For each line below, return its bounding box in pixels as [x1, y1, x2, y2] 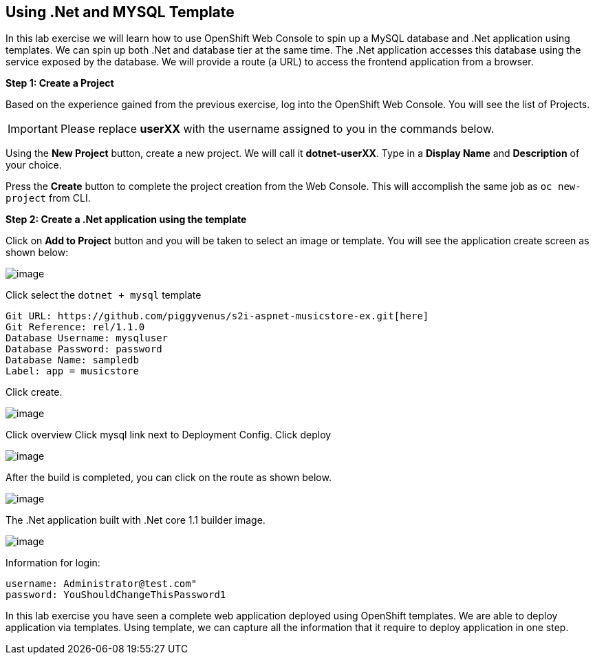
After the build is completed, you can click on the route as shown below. [6, 471, 332, 484]
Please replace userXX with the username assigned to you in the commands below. [60, 122, 495, 136]
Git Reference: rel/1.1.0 [6, 321, 145, 333]
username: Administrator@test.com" [6, 578, 197, 590]
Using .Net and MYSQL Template [6, 3, 235, 21]
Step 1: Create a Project [6, 77, 114, 89]
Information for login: [6, 557, 100, 569]
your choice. [6, 159, 62, 171]
